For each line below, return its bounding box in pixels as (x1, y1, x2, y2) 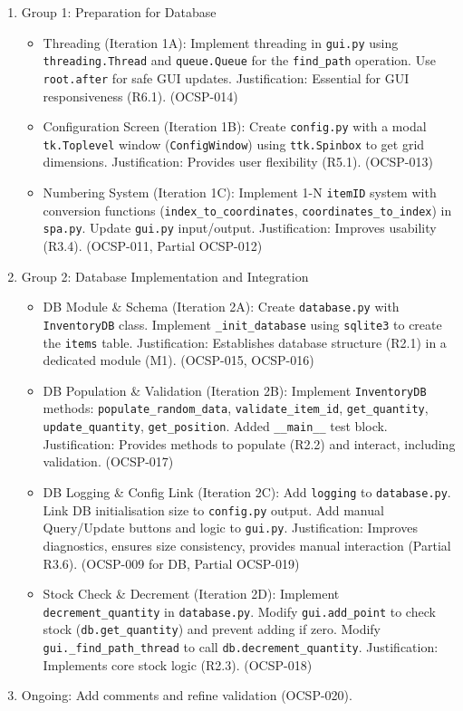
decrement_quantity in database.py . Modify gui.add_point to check (43, 601, 436, 620)
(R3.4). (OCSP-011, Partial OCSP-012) (43, 236, 263, 255)
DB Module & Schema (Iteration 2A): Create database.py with (43, 297, 400, 316)
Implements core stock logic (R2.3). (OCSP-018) (43, 655, 313, 674)
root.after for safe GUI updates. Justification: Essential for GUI (43, 68, 410, 87)
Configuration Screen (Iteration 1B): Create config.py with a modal (43, 117, 427, 136)
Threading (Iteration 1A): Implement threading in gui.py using (43, 33, 399, 52)
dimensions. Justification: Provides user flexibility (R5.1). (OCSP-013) (43, 152, 433, 171)
